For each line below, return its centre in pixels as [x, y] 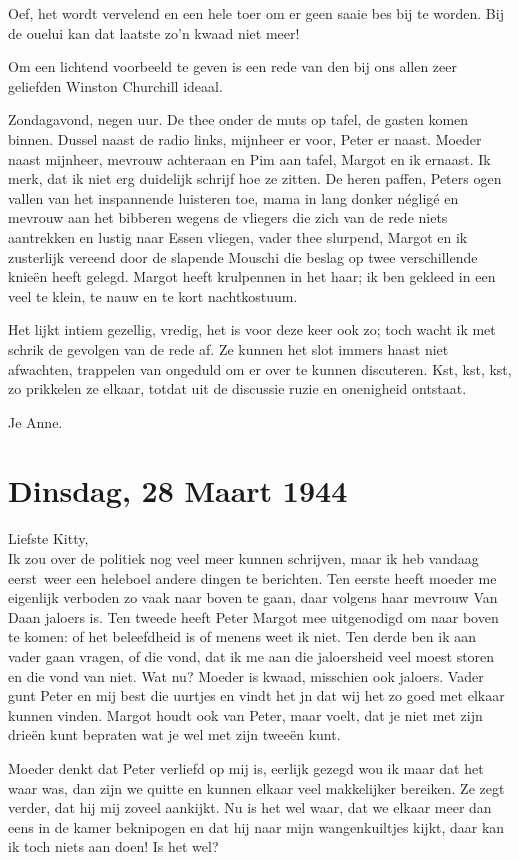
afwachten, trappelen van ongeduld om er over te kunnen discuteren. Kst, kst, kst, [260, 368]
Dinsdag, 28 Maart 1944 [178, 490]
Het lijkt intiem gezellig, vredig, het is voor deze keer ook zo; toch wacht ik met [252, 329]
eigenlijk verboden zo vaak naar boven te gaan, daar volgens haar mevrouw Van [253, 597]
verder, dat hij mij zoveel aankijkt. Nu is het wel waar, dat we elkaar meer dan [250, 807]
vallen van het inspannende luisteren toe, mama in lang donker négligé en [233, 197]
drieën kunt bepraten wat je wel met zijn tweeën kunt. [174, 734]
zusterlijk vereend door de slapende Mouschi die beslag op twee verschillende [243, 256]
